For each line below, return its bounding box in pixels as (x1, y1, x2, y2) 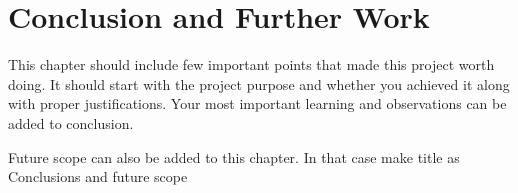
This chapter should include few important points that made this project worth (8, 54, 495, 75)
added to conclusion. (8, 112, 134, 133)
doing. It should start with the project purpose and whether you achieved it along (8, 73, 510, 94)
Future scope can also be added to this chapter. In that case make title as (8, 146, 460, 167)
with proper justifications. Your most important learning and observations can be (8, 93, 507, 114)
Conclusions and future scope (8, 166, 188, 187)
